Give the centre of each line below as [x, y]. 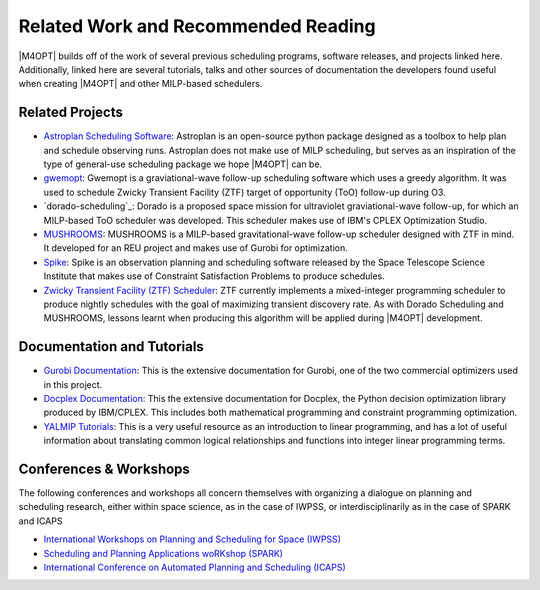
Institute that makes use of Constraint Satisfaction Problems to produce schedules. [214, 276]
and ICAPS [40, 521]
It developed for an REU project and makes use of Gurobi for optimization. [196, 248]
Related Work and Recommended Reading [197, 26]
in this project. [73, 384]
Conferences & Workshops [104, 468]
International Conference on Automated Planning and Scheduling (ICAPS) [195, 567]
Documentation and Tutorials [111, 346]
